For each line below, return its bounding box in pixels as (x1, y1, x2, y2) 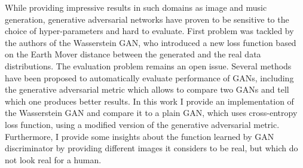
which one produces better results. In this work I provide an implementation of (5, 94, 294, 107)
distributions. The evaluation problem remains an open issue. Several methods (5, 59, 292, 72)
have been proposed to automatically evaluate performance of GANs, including (5, 71, 294, 84)
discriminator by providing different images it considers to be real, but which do (5, 142, 298, 154)
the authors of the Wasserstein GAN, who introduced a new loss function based (5, 36, 296, 48)
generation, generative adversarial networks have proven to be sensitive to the (5, 13, 289, 25)
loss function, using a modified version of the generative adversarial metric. (5, 118, 280, 130)
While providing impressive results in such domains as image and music (5, 1, 267, 13)
